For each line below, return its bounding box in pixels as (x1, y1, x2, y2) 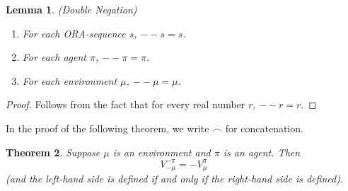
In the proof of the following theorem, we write (6, 120, 209, 135)
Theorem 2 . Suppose (6, 144, 100, 159)
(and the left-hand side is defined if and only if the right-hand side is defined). (6, 171, 344, 186)
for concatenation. (225, 120, 303, 135)
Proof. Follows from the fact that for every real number (6, 97, 245, 112)
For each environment (22, 73, 117, 88)
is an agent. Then (223, 144, 301, 159)
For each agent (22, 50, 86, 64)
